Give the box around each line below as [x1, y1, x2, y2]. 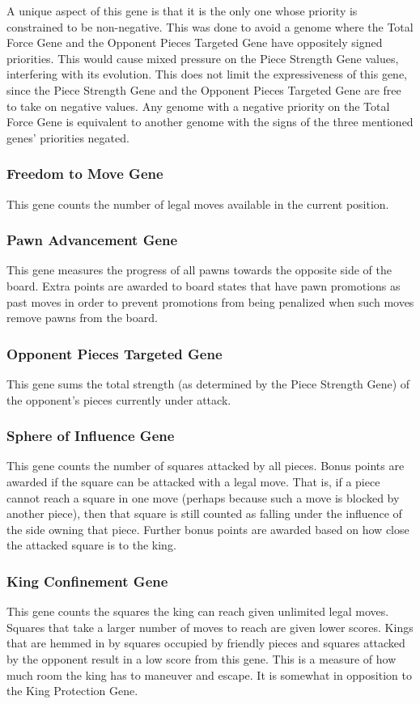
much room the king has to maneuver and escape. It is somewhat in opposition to [6, 666, 412, 683]
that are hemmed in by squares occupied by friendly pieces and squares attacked [6, 634, 405, 651]
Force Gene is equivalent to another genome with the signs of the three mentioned [6, 113, 414, 130]
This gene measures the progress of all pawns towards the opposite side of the [6, 261, 392, 278]
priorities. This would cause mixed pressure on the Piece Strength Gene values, [6, 49, 399, 66]
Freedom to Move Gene [6, 163, 163, 184]
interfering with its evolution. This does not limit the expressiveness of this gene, [6, 66, 407, 83]
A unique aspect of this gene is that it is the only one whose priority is [6, 2, 358, 19]
